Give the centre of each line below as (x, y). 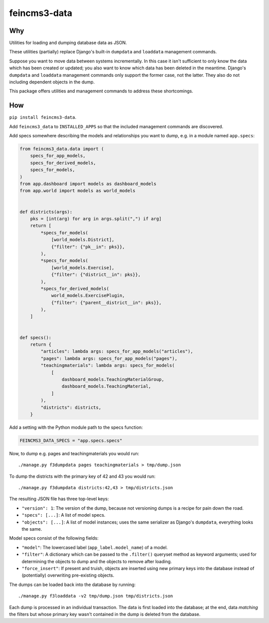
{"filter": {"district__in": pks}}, (96, 275)
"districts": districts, (71, 407)
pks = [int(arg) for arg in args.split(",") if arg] (96, 219)
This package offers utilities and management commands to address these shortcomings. (101, 91)
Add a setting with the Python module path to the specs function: (76, 427)
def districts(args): (46, 212)
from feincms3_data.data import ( (62, 149)
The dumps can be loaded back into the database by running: (72, 585)
